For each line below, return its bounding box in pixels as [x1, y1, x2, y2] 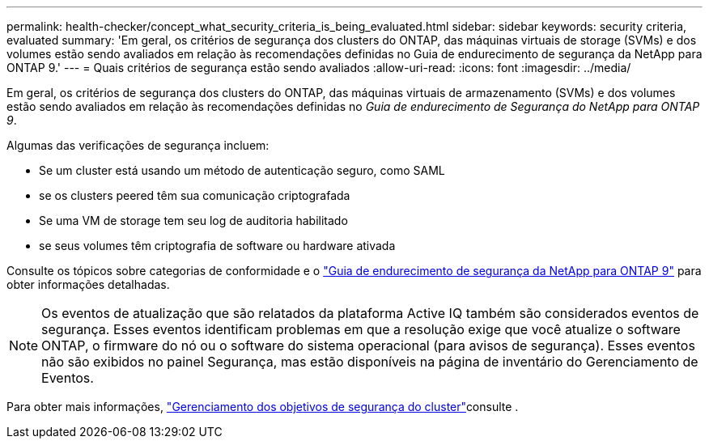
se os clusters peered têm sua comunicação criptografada [39, 189, 350, 202]
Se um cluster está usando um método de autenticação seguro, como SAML [39, 163, 445, 177]
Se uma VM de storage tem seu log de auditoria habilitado [39, 214, 348, 227]
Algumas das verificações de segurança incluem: [6, 138, 270, 152]
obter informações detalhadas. [6, 278, 170, 291]
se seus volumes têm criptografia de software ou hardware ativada [39, 239, 396, 252]
